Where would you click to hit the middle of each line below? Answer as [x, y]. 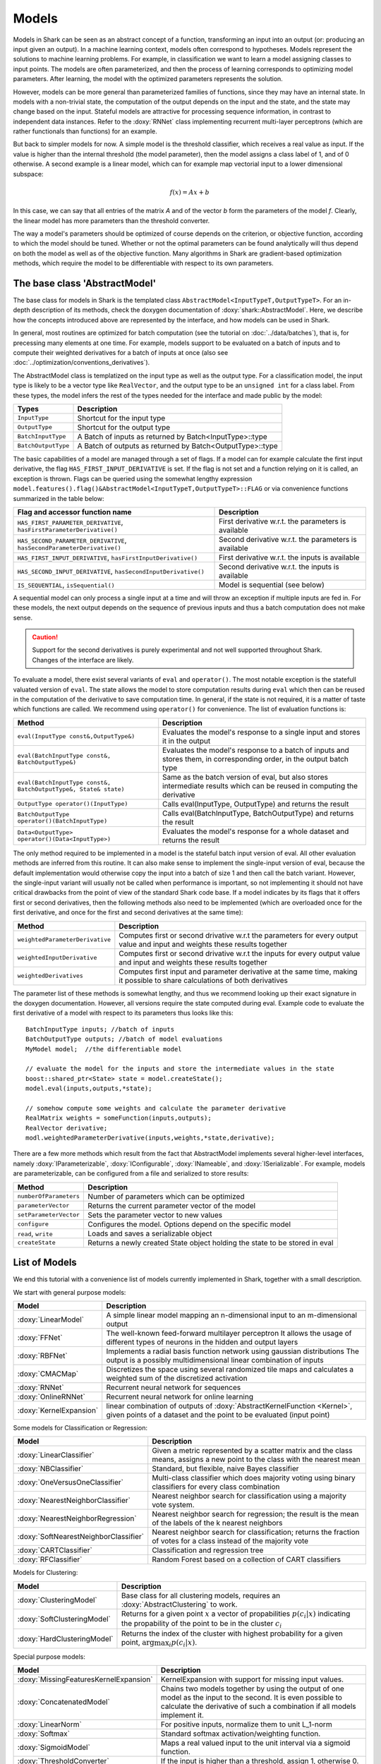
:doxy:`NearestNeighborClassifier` [74, 1501]
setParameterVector [49, 1215]
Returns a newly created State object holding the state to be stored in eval [211, 1243]
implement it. [182, 1715]
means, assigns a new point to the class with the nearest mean [256, 1459]
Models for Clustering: [46, 1573]
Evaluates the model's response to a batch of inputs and [256, 750]
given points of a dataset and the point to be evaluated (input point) [218, 1415]
